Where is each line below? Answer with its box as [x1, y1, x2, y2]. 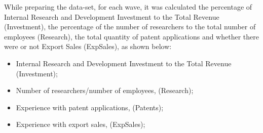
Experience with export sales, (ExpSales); [16, 119, 145, 129]
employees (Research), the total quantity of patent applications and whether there [4, 31, 259, 41]
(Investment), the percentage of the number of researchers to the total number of [4, 21, 256, 32]
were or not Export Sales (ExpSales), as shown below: [4, 41, 172, 52]
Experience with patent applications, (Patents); [16, 102, 164, 112]
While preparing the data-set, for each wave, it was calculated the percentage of [4, 2, 252, 12]
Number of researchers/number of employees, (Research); [16, 85, 194, 96]
